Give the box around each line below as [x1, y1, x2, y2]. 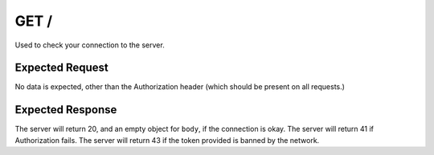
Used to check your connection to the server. [14, 40, 165, 50]
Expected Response [14, 103, 117, 116]
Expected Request [14, 61, 108, 75]
